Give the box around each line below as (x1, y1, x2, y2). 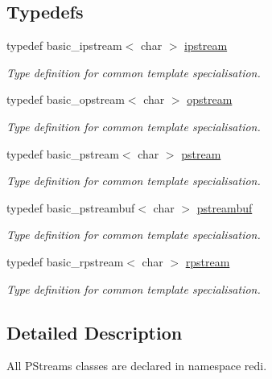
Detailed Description (6, 319, 183, 344)
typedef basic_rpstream (6, 253, 124, 270)
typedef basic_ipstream (6, 37, 122, 54)
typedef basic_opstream (6, 91, 125, 108)
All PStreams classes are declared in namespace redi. (6, 357, 267, 374)
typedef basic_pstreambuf (6, 199, 135, 216)
